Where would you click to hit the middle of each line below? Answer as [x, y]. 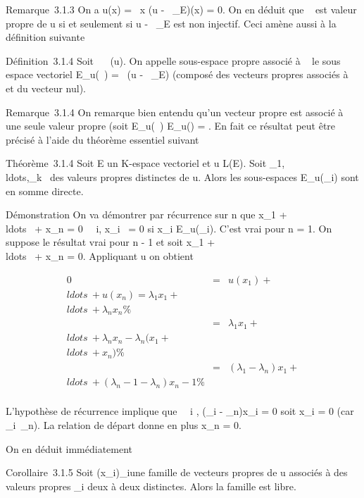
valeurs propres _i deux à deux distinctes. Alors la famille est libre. [151, 486]
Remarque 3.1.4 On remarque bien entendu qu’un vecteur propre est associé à [175, 112]
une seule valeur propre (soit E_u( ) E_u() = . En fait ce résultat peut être [171, 126]
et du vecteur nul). [46, 88]
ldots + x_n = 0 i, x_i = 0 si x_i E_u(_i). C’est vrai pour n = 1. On [169, 228]
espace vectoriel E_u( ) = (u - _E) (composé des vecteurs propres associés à [177, 74]
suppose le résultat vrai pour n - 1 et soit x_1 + [111, 242]
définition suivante [45, 37]
